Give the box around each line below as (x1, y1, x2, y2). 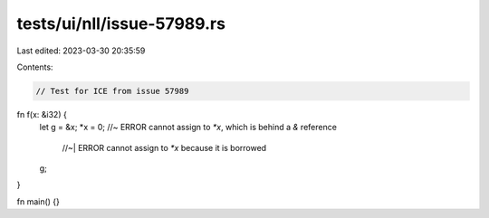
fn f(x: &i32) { (16, 109, 67, 119)
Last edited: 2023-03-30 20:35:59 (16, 45, 146, 56)
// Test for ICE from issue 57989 (35, 86, 189, 96)
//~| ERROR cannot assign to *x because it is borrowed (62, 142, 267, 153)
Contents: (16, 62, 53, 72)
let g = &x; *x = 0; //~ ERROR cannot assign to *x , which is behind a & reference (39, 122, 337, 133)
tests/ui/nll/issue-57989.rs (16, 14, 226, 33)
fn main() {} (16, 195, 61, 207)
